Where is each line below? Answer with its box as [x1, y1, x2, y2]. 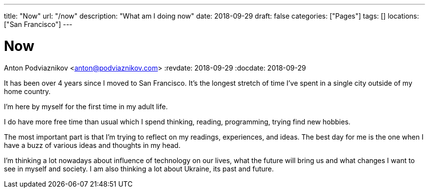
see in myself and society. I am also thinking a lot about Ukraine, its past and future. [4, 164, 274, 173]
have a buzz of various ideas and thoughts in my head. [4, 141, 181, 149]
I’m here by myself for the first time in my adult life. [4, 102, 168, 111]
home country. [4, 87, 51, 96]
